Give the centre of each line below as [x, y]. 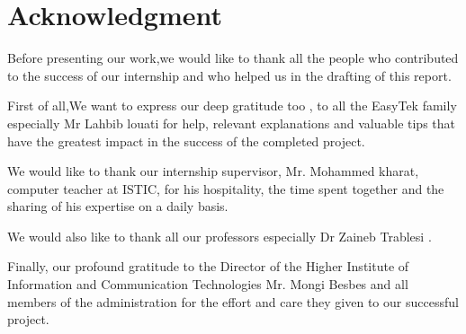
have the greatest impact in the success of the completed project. [186, 141]
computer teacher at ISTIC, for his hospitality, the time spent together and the [226, 188]
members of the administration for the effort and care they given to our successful [233, 301]
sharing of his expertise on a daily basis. [118, 206]
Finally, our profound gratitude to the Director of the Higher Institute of [208, 266]
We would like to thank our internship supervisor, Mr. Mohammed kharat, [213, 171]
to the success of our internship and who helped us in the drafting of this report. [229, 75]
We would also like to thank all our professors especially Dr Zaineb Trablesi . [220, 236]
